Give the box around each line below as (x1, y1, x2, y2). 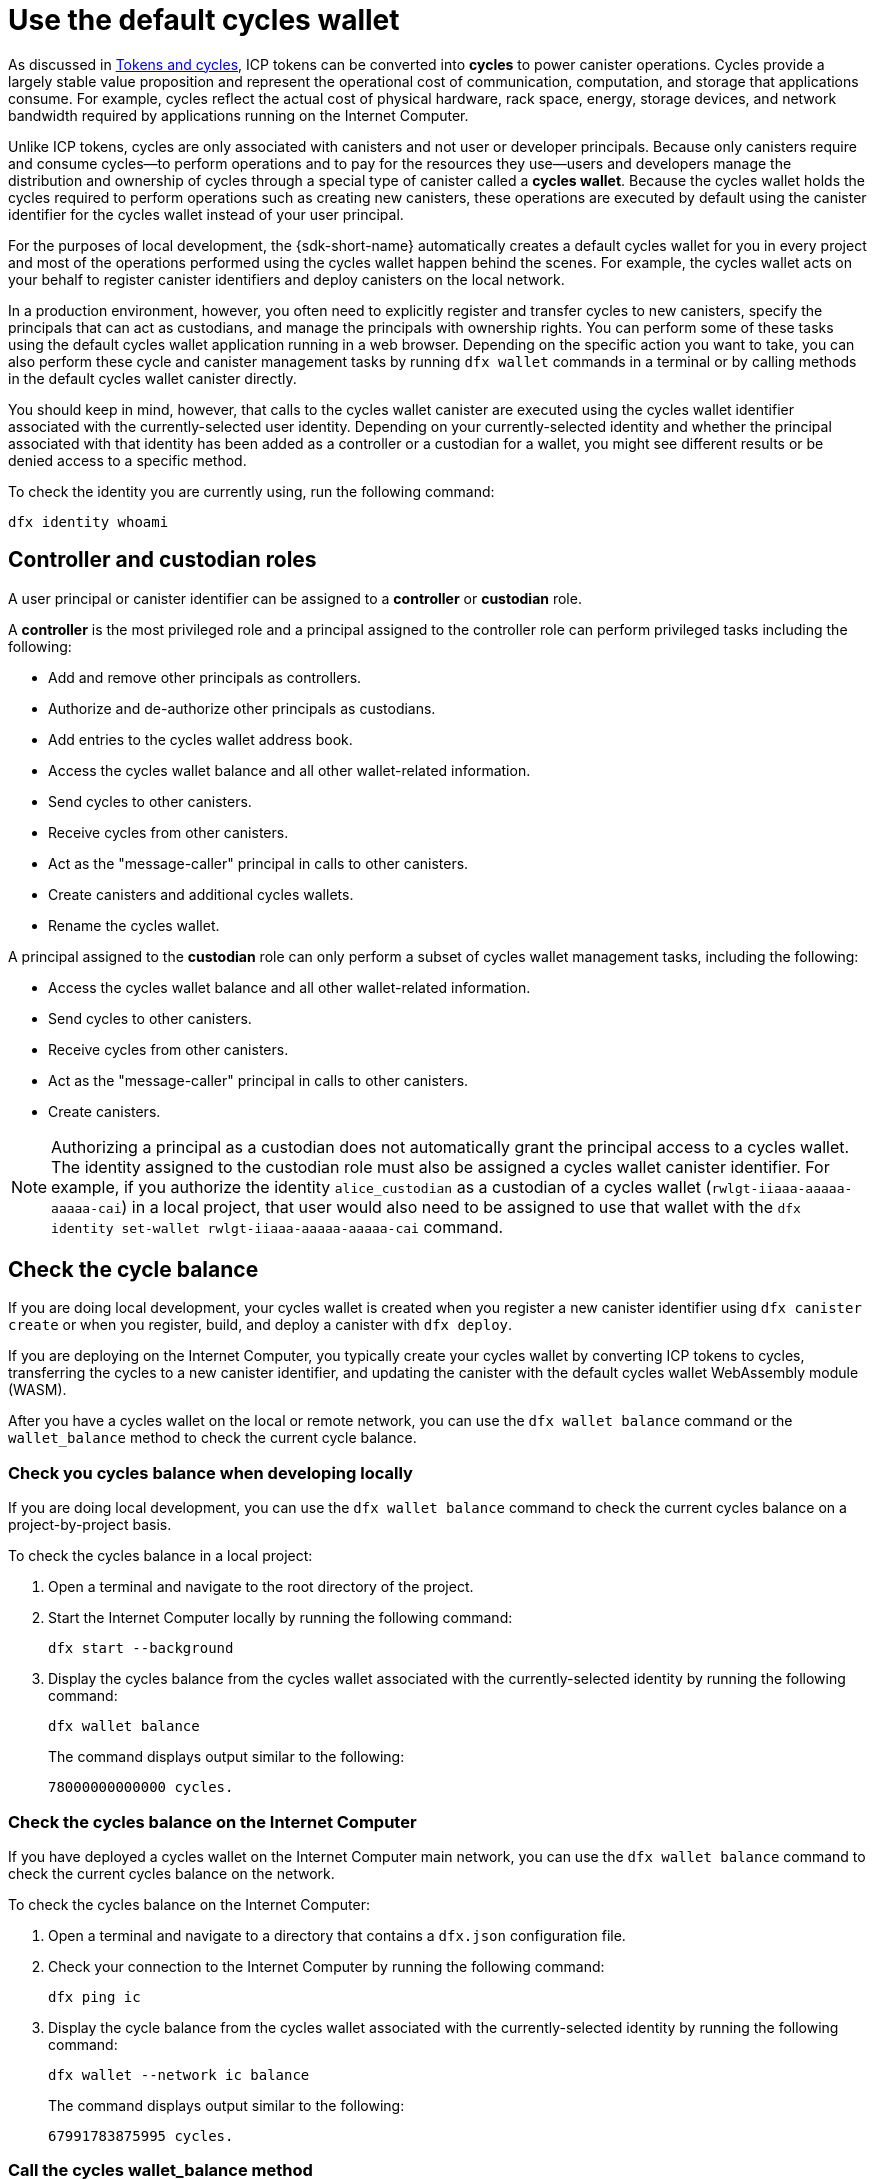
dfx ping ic (48, 1988, 141, 2005)
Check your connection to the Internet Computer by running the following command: (48, 1957, 605, 1975)
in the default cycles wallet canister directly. (8, 369, 297, 387)
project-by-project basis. (8, 1516, 172, 1534)
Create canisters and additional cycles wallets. (48, 885, 354, 903)
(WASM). (8, 1381, 67, 1399)
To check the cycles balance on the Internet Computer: (8, 1895, 370, 1913)
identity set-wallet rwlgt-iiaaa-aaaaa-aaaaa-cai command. (51, 1216, 504, 1237)
